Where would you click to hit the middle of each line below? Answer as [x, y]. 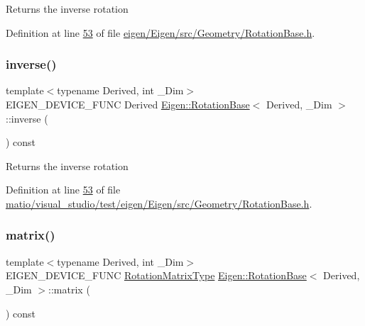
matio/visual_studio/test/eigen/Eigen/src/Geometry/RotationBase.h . [159, 203]
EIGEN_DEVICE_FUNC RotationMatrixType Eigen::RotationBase [156, 275]
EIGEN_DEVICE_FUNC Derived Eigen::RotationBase [128, 104]
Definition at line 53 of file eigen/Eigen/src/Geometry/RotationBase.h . [160, 32]
